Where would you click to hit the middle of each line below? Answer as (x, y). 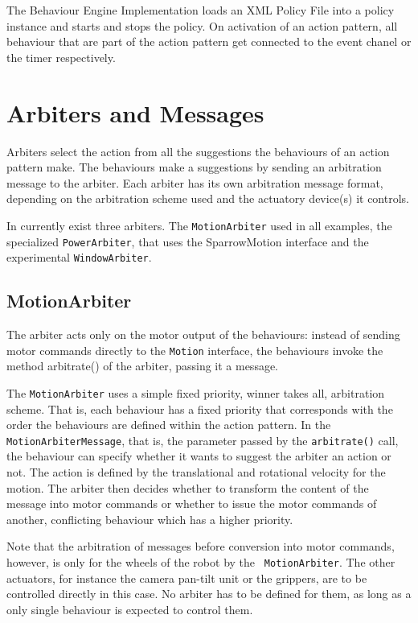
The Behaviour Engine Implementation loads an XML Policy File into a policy (201, 10)
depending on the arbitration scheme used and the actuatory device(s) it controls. (208, 198)
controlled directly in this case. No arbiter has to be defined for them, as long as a (209, 594)
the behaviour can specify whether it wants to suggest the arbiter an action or (199, 456)
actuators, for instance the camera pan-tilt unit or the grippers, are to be (187, 578)
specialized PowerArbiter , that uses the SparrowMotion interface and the (188, 241)
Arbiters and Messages (135, 112)
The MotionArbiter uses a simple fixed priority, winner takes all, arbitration (196, 392)
